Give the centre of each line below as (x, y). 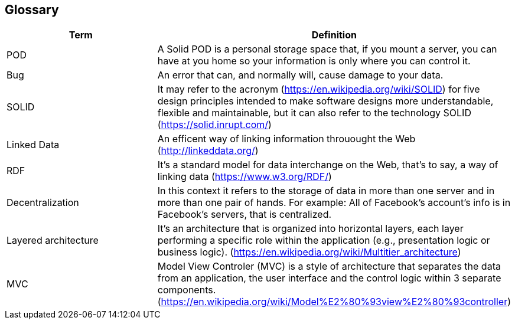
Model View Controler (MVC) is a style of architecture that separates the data (329, 266)
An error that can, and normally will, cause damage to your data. (300, 75)
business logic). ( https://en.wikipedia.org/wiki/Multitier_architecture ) (309, 252)
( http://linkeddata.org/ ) (208, 151)
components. (187, 290)
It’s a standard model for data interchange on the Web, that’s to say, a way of (328, 165)
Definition (334, 35)
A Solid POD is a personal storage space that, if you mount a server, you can (327, 49)
